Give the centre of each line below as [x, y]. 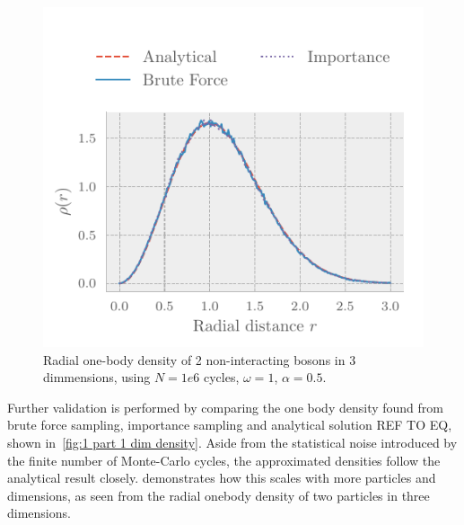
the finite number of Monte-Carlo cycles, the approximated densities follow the [224, 460]
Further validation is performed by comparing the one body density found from [225, 407]
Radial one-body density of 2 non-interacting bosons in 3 [200, 359]
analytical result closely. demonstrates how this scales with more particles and [222, 478]
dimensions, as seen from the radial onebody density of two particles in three [219, 495]
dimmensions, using [97, 377]
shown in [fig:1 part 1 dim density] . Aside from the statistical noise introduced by [232, 442]
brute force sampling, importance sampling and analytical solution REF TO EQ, [230, 425]
